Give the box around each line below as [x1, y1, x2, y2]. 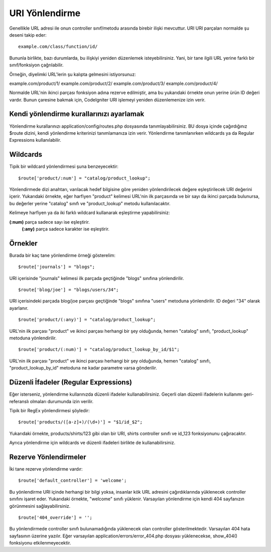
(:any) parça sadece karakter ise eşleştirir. [22, 226, 110, 232]
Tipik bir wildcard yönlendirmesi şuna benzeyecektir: [9, 163, 119, 169]
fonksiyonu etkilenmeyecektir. [9, 540, 71, 546]
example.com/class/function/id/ [18, 44, 98, 50]
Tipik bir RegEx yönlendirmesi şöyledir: [9, 407, 90, 413]
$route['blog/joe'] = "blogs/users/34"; [18, 287, 119, 293]
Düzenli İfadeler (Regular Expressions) [9, 378, 132, 387]
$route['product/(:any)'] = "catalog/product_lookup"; [18, 317, 156, 323]
